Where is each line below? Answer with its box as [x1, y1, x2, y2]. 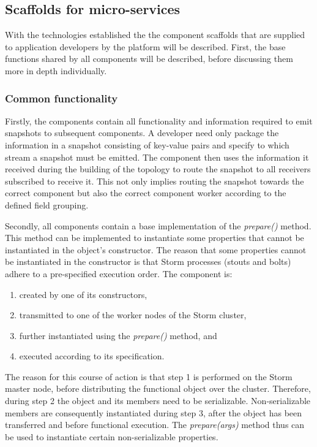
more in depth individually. [5, 64, 107, 77]
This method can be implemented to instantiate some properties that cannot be [5, 231, 304, 244]
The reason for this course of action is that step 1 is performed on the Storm [5, 370, 293, 383]
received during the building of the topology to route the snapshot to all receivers [5, 162, 311, 175]
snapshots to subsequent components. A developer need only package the [5, 126, 279, 139]
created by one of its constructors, [19, 288, 147, 300]
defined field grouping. [5, 198, 89, 211]
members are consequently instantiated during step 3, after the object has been [5, 406, 302, 419]
